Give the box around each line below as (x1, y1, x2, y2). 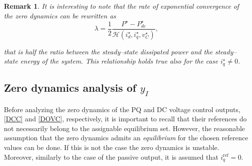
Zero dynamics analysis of (4, 80, 136, 95)
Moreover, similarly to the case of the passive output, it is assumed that (4, 151, 218, 162)
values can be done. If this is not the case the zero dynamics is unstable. (4, 142, 219, 152)
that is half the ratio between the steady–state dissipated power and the (4, 46, 213, 56)
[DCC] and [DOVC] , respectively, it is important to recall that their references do (4, 114, 247, 124)
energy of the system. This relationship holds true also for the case (20, 56, 218, 66)
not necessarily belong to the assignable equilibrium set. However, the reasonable (4, 123, 245, 133)
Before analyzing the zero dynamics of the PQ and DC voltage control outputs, (4, 104, 240, 114)
